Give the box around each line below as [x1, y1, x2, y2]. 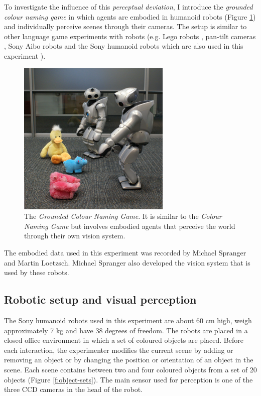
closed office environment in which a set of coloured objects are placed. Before [4, 335, 243, 345]
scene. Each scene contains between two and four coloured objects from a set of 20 [4, 364, 257, 374]
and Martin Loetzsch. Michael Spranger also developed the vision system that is [4, 257, 250, 268]
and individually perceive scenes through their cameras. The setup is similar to [4, 21, 247, 32]
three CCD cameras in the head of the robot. [4, 384, 143, 394]
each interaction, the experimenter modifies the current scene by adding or [4, 344, 233, 355]
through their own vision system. [24, 230, 125, 241]
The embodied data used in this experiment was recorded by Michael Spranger [4, 247, 246, 258]
